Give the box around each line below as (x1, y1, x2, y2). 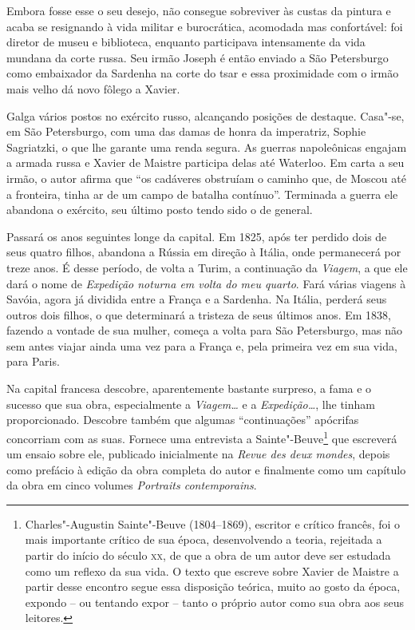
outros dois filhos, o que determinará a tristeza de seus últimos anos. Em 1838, (6, 306, 391, 323)
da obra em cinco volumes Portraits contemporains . (6, 477, 257, 493)
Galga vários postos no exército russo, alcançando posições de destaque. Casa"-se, (6, 107, 405, 124)
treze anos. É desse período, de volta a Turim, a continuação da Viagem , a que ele (6, 259, 408, 275)
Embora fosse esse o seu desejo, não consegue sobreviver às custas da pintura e (6, 2, 391, 18)
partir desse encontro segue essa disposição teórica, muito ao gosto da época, (25, 578, 401, 595)
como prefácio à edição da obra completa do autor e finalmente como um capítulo (6, 461, 406, 477)
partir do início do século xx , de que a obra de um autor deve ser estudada (25, 547, 391, 564)
